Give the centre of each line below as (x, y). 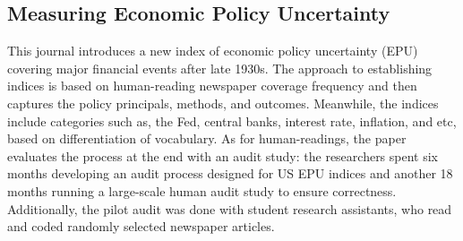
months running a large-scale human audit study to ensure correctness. (202, 190)
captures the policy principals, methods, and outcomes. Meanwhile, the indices (223, 103)
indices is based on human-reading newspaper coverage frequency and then (212, 86)
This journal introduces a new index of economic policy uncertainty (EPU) (213, 51)
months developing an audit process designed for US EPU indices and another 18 (230, 173)
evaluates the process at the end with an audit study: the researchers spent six (223, 155)
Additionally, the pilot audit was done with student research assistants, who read (230, 208)
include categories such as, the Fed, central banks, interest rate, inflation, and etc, (232, 120)
